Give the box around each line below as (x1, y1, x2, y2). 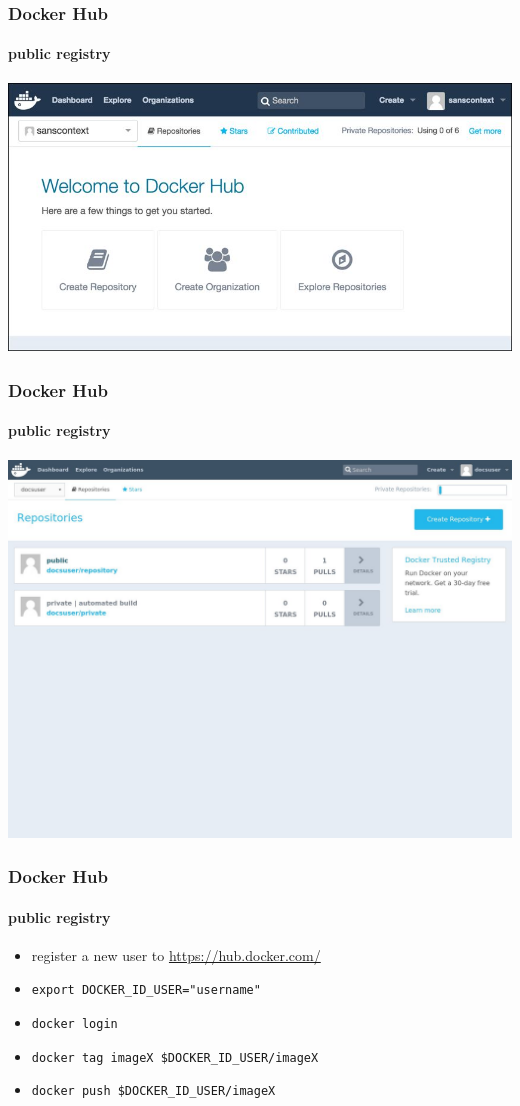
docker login (31, 1017, 118, 1032)
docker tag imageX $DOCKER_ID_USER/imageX (31, 1050, 319, 1065)
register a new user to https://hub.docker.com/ (31, 944, 321, 965)
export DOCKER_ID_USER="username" (31, 983, 261, 998)
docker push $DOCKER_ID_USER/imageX (31, 1084, 276, 1099)
